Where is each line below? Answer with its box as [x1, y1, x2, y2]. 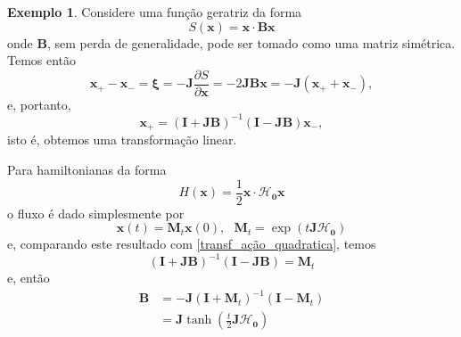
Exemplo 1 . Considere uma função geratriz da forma [7, 3, 302, 21]
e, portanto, [7, 95, 71, 113]
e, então [7, 268, 50, 287]
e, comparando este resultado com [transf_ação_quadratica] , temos [7, 234, 376, 253]
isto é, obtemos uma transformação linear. [7, 130, 237, 149]
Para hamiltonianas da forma [7, 160, 167, 178]
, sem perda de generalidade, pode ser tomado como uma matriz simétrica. [46, 33, 456, 52]
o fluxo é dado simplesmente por [7, 203, 185, 222]
